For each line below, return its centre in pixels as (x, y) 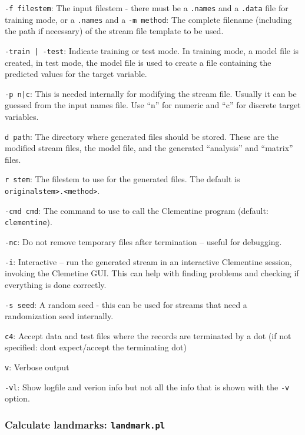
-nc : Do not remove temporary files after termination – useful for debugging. (143, 242)
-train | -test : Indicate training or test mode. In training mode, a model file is (152, 50)
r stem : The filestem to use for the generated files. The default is (122, 179)
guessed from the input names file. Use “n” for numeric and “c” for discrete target (153, 105)
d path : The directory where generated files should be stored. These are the (142, 136)
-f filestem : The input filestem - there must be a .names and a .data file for (147, 8)
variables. (22, 116)
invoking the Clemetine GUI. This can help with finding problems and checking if (152, 273)
